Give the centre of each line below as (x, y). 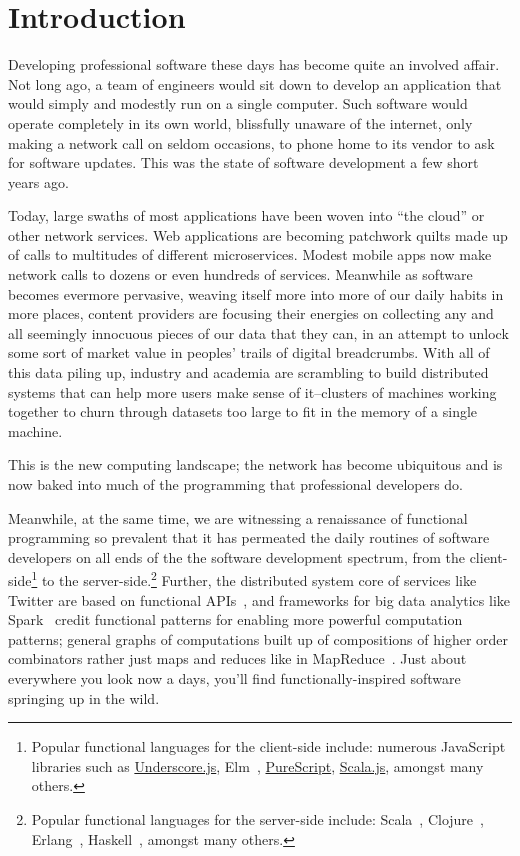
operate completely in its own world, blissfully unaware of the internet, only (240, 122)
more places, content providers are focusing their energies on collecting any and (251, 313)
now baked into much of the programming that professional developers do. (236, 484)
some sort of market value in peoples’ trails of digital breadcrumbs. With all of (249, 352)
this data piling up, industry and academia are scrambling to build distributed (248, 372)
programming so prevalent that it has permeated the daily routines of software (249, 537)
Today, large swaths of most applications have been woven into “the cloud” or (246, 215)
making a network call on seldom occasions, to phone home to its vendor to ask (251, 142)
